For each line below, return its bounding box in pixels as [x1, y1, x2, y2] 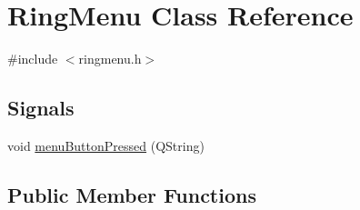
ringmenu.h [78, 49, 142, 68]
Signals [7, 94, 75, 122]
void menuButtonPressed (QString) [7, 135, 205, 155]
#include [7, 49, 58, 68]
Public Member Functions [7, 180, 256, 208]
